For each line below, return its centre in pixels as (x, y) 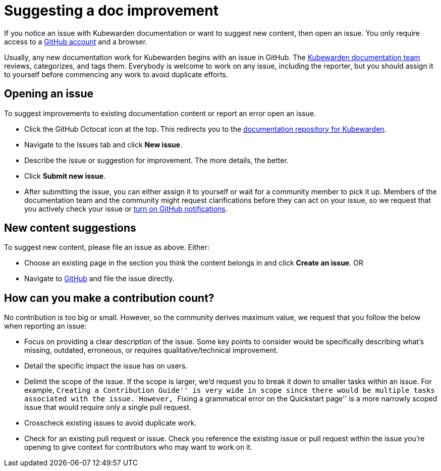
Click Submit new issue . (65, 176)
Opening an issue (49, 94)
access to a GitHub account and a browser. (76, 41)
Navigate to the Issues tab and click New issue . (103, 144)
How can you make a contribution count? (109, 298)
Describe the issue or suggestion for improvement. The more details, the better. (156, 160)
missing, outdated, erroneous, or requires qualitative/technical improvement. (151, 350)
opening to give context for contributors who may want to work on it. (139, 447)
